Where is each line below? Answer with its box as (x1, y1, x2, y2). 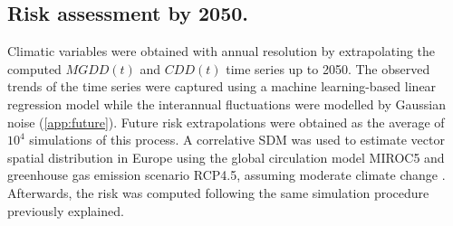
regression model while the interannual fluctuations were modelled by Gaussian (7, 94, 447, 113)
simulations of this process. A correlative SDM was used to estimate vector (29, 130, 445, 149)
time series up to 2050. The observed (226, 59, 430, 78)
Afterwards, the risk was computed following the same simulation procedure (7, 183, 429, 202)
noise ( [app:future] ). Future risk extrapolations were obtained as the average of (7, 112, 445, 131)
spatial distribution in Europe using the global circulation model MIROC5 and (7, 147, 445, 166)
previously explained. (7, 201, 124, 220)
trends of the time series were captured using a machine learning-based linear (7, 77, 437, 96)
